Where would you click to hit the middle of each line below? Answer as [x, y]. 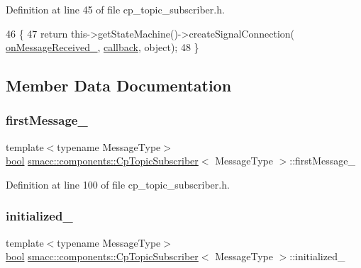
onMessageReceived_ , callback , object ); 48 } [102, 47]
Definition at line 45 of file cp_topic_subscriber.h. [115, 9]
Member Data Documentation [119, 85]
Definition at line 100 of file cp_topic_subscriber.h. [118, 184]
